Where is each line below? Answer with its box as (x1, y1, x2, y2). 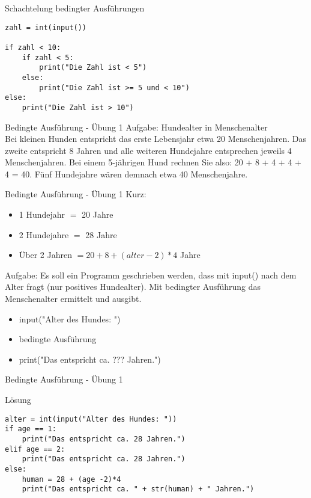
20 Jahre (82, 208, 113, 221)
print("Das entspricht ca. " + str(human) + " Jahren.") (22, 485, 255, 494)
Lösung (5, 393, 31, 405)
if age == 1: (5, 425, 56, 434)
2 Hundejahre (19, 228, 69, 241)
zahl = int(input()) (5, 23, 87, 32)
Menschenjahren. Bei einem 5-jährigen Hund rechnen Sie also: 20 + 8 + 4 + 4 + (5, 156, 301, 168)
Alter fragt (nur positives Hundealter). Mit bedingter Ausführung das (5, 280, 261, 293)
